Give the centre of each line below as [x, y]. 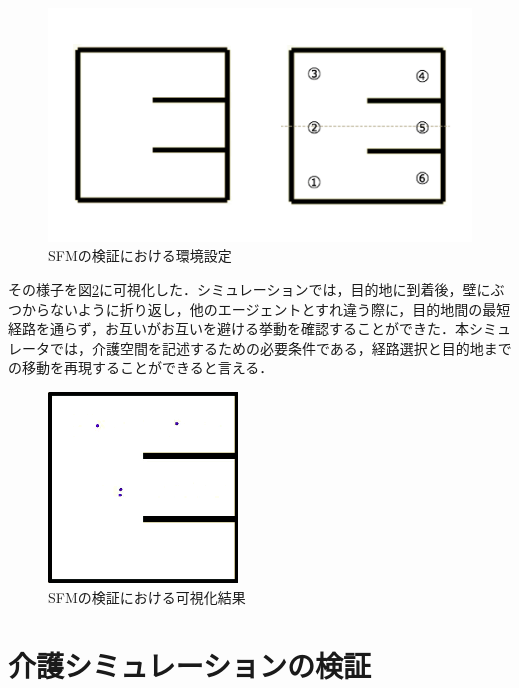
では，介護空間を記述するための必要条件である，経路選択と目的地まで [280, 347]
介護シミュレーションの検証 [189, 665]
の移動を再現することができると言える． [141, 367]
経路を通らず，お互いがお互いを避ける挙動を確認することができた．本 [239, 328]
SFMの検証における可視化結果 [147, 596]
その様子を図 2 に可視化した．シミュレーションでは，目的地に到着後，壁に [249, 288]
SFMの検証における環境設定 [140, 255]
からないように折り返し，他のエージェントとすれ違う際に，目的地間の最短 [266, 308]
